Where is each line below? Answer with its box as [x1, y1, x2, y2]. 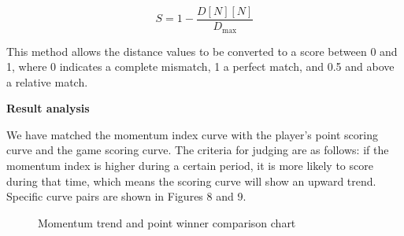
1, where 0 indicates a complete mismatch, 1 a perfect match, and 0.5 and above [6, 58, 395, 75]
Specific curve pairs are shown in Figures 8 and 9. [6, 188, 246, 205]
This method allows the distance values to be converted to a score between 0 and [6, 42, 398, 59]
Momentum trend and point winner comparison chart [38, 214, 296, 230]
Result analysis [6, 100, 90, 116]
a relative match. [6, 73, 88, 90]
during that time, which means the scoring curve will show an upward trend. [6, 172, 376, 189]
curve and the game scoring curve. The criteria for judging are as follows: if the [6, 142, 389, 158]
